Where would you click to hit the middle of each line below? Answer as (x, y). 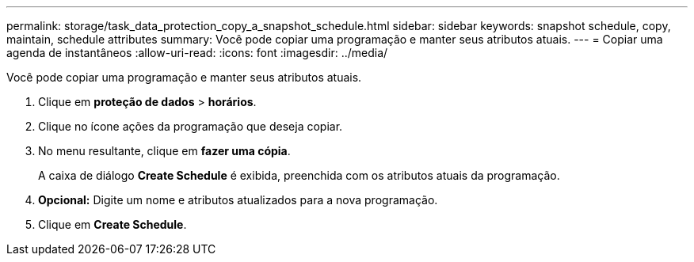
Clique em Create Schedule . (112, 224)
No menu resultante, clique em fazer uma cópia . (164, 151)
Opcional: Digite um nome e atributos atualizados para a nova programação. (238, 200)
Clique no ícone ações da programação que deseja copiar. (191, 126)
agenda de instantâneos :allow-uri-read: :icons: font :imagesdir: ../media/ (197, 53)
